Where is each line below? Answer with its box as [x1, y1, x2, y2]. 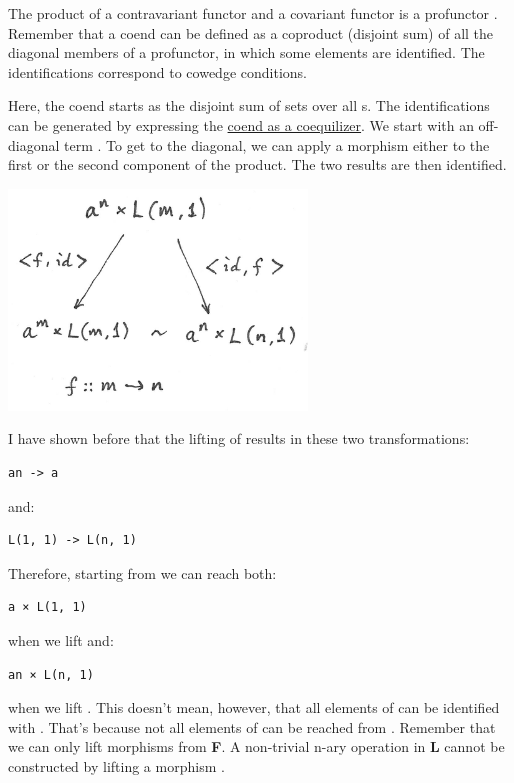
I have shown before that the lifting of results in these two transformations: [8, 428, 470, 449]
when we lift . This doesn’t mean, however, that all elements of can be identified [8, 697, 500, 718]
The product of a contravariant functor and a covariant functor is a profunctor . [8, 3, 498, 23]
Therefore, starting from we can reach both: [8, 562, 277, 583]
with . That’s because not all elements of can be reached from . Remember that [8, 716, 496, 737]
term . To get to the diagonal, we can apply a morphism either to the [64, 134, 490, 155]
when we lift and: [8, 629, 114, 650]
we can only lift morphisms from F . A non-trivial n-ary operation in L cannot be [8, 736, 505, 757]
